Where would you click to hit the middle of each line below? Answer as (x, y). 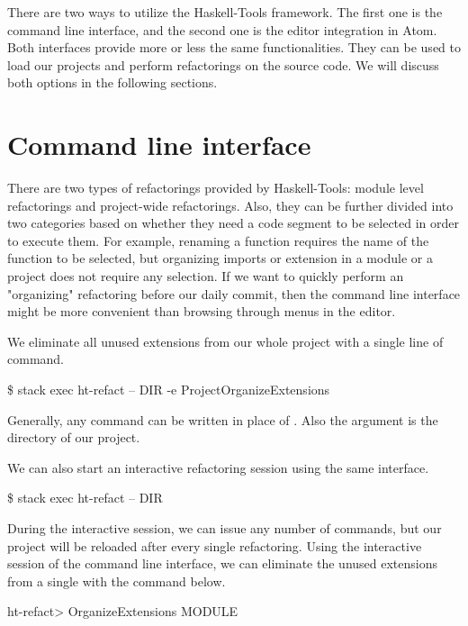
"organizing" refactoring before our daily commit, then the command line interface (234, 293)
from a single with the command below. (117, 581)
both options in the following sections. (112, 82)
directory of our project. (74, 437)
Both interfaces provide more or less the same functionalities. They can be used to (234, 47)
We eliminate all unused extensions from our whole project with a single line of (225, 341)
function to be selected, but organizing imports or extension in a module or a (220, 258)
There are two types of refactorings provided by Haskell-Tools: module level (216, 188)
